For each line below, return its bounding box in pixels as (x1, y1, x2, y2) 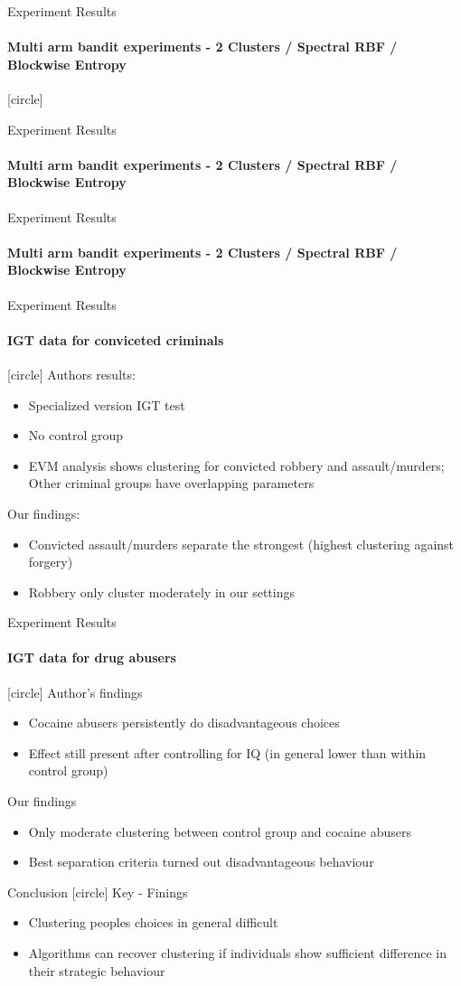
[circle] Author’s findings (7, 682, 143, 701)
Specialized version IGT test (28, 395, 185, 414)
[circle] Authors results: (7, 364, 136, 383)
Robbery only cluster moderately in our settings (28, 582, 296, 601)
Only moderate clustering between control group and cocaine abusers (28, 822, 411, 840)
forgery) (28, 552, 73, 571)
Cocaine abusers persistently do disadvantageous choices (28, 713, 340, 732)
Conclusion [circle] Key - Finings (7, 882, 188, 901)
